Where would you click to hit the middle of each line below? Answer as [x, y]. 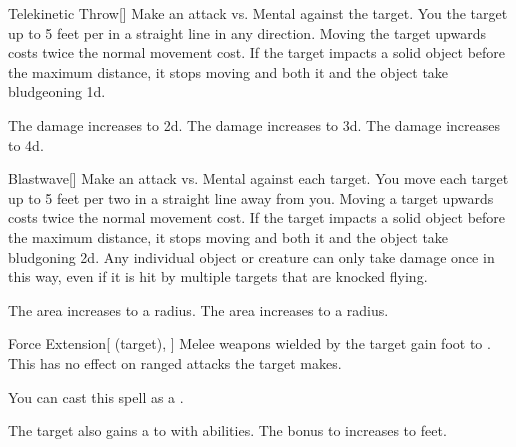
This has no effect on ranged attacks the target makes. [175, 362]
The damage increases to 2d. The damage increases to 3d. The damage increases [254, 124]
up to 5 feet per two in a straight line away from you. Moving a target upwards [251, 197]
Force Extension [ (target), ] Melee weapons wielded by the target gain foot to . [249, 343]
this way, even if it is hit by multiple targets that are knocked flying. [218, 276]
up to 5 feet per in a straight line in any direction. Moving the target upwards [247, 32]
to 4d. [26, 144]
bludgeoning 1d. [57, 91]
